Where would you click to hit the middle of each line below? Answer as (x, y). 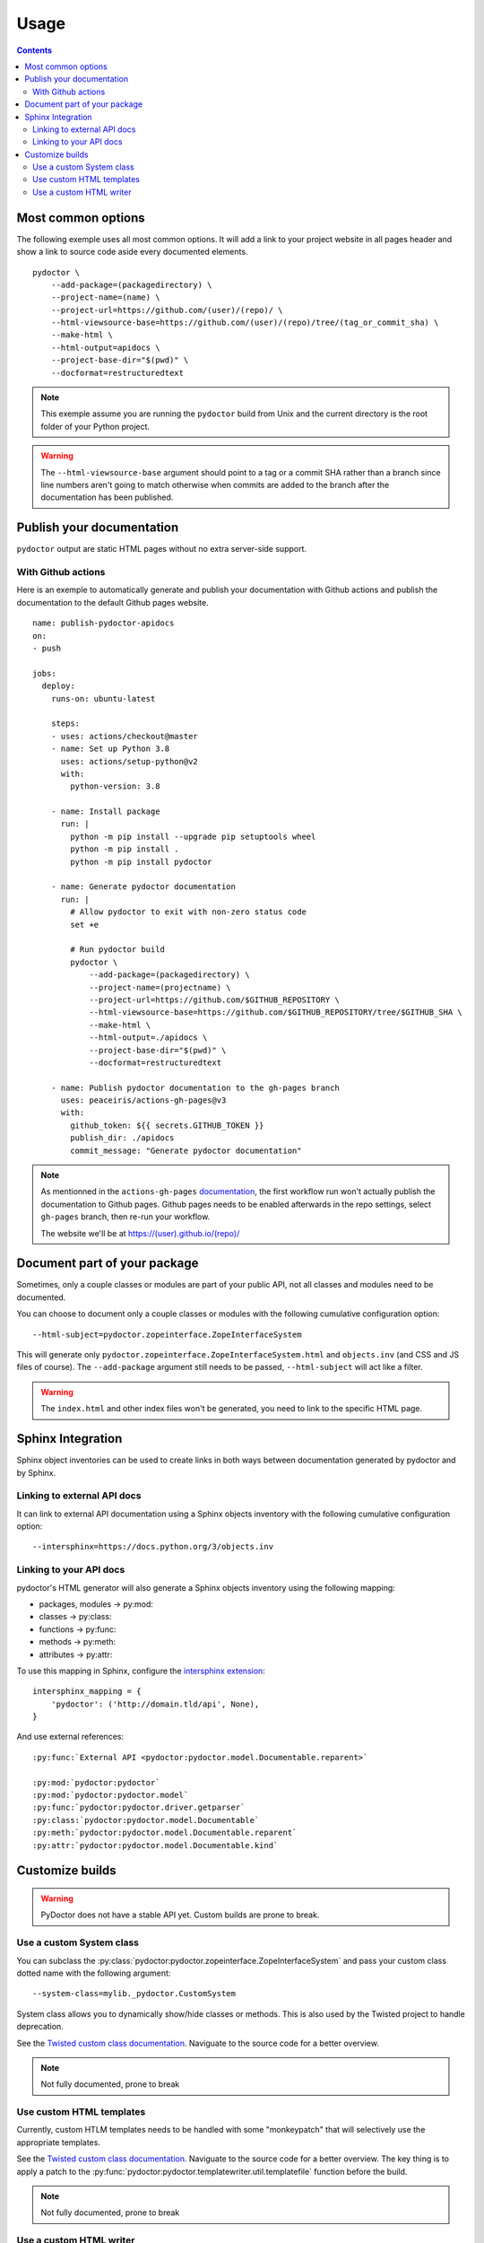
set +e (85, 925)
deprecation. (40, 2027)
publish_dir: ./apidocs (122, 1138)
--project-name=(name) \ (105, 297)
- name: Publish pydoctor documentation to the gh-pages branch (195, 1087)
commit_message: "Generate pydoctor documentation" (186, 1150)
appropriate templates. (58, 2142)
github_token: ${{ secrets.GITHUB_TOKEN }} (167, 1125)
